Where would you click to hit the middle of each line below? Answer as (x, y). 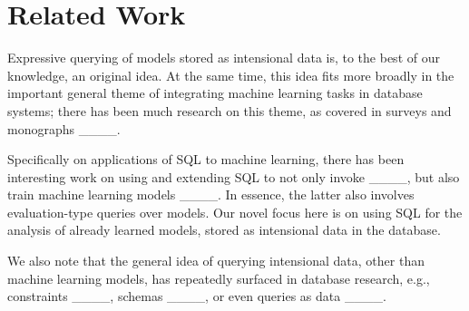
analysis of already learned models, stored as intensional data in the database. (224, 230)
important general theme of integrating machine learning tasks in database (215, 93)
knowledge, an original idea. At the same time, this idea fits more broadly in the (231, 75)
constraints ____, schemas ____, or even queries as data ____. (197, 296)
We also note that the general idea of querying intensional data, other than (216, 261)
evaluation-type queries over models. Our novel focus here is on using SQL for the (235, 212)
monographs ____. (64, 128)
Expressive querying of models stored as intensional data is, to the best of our (224, 58)
